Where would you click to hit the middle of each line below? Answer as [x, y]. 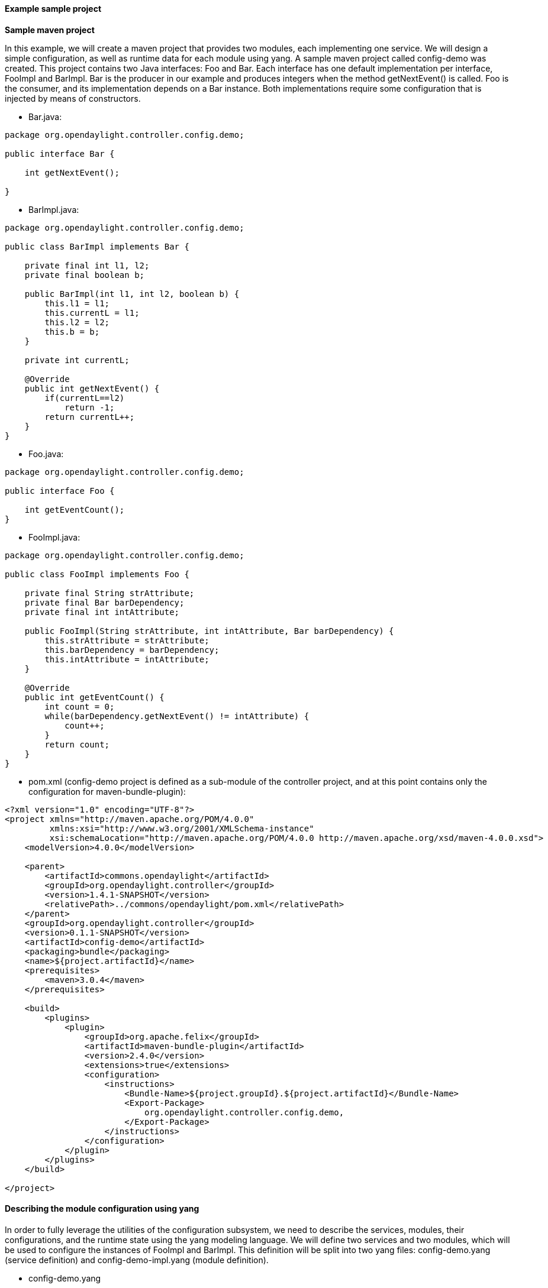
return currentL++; [90, 417]
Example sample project [53, 9]
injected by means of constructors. [73, 98]
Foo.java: [46, 454]
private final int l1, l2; [87, 265]
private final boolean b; [85, 275]
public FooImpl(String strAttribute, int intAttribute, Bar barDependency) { [209, 631]
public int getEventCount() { [94, 697]
